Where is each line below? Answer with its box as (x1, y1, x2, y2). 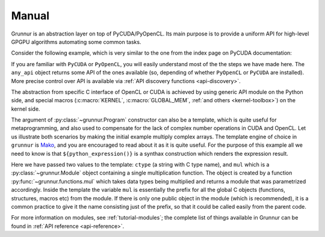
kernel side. (11, 105, 40, 112)
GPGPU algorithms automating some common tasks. (11, 38, 141, 45)
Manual (11, 9, 50, 22)
